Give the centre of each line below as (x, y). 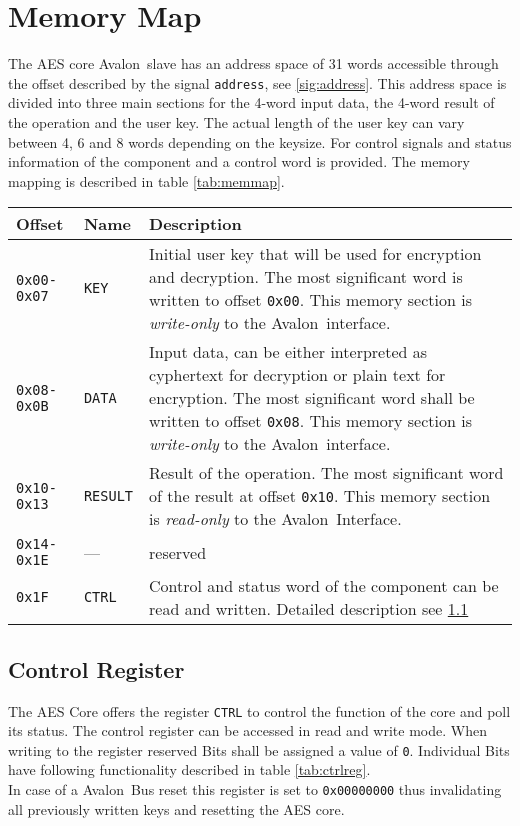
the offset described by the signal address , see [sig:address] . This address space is (257, 82)
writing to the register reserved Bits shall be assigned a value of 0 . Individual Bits (259, 749)
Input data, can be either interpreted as (288, 352)
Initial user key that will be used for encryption (315, 254)
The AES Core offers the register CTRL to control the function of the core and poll (259, 710)
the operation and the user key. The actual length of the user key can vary (236, 121)
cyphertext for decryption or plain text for (297, 375)
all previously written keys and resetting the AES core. (176, 808)
